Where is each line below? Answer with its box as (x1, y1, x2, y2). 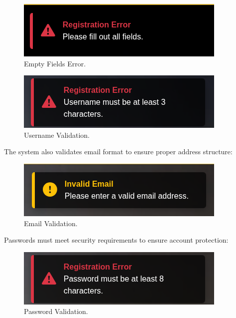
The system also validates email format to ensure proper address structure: (4, 146, 233, 157)
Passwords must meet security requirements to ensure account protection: (4, 235, 229, 245)
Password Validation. (24, 306, 88, 317)
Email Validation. (24, 218, 78, 228)
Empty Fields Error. (24, 58, 86, 68)
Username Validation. (24, 129, 90, 140)
